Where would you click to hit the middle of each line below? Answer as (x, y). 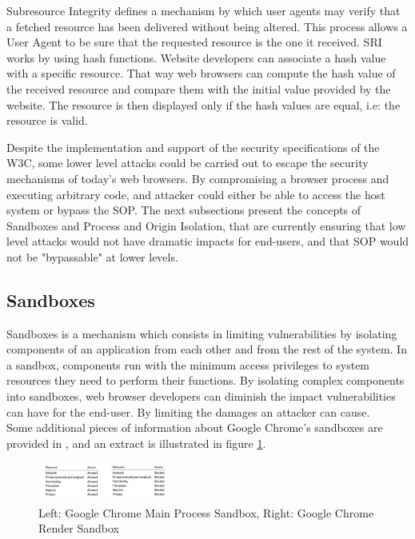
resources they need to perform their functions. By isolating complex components (206, 380)
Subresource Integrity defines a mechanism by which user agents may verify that (204, 10)
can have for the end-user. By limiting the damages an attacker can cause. (188, 411)
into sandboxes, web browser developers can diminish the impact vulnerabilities (201, 396)
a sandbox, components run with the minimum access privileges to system (188, 364)
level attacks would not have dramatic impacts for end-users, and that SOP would (208, 241)
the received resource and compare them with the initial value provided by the (199, 88)
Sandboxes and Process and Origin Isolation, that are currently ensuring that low (206, 225)
